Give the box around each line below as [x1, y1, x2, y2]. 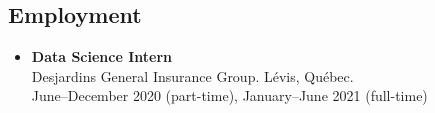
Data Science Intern [31, 46, 173, 67]
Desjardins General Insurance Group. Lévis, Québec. [31, 65, 354, 86]
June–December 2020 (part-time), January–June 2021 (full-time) [31, 85, 428, 106]
